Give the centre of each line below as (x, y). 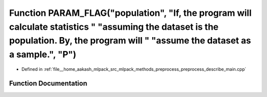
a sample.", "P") (43, 55)
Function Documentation (48, 83)
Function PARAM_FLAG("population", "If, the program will (130, 13)
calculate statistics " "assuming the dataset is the (114, 27)
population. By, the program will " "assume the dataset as (130, 41)
